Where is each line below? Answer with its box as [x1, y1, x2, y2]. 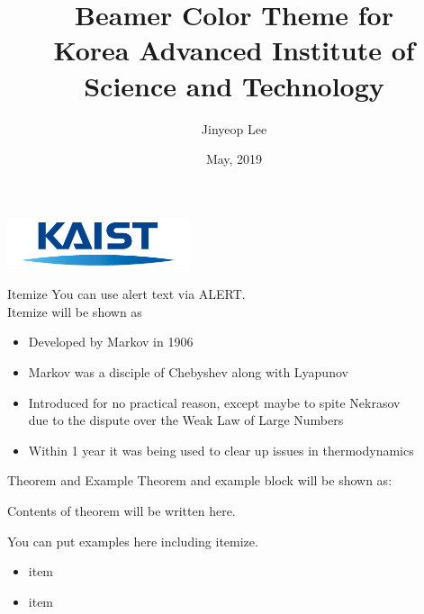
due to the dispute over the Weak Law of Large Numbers [28, 411, 344, 429]
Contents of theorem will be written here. [7, 501, 236, 520]
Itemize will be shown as [7, 302, 142, 321]
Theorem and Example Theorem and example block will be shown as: [7, 471, 392, 490]
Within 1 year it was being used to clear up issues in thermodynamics [28, 440, 414, 459]
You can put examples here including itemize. [7, 531, 258, 550]
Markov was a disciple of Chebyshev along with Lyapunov [28, 363, 348, 382]
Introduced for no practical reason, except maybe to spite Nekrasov [28, 393, 401, 411]
